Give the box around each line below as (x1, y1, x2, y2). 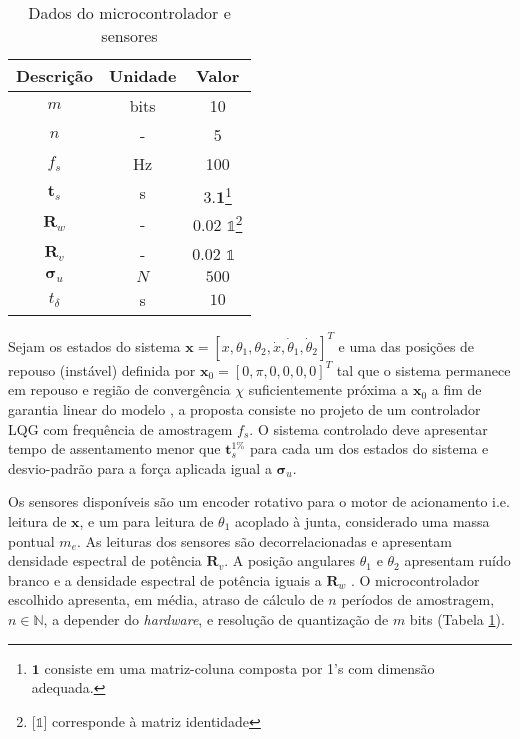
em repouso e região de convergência (8, 379, 231, 400)
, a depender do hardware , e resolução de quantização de (43, 608, 389, 629)
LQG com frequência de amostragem (8, 418, 233, 439)
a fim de (431, 379, 482, 400)
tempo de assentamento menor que (8, 438, 221, 459)
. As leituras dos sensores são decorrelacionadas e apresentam (77, 530, 452, 551)
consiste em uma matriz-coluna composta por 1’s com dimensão (44, 657, 435, 678)
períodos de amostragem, (341, 589, 495, 610)
